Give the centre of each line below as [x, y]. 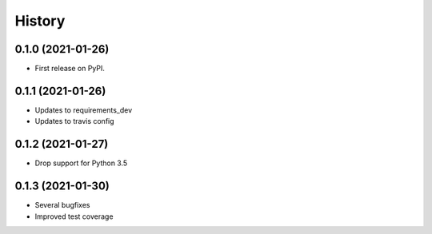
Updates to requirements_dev [84, 110]
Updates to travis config [75, 121]
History [40, 21]
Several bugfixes [62, 205]
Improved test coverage [74, 216]
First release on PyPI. [70, 69]
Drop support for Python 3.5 [81, 163]
